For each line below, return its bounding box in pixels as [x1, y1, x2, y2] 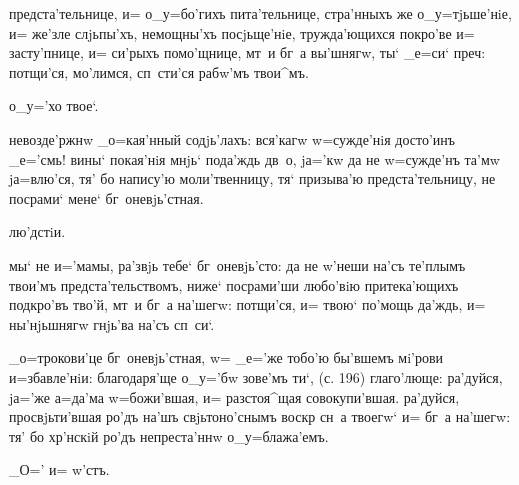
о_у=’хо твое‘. [9, 95, 99, 116]
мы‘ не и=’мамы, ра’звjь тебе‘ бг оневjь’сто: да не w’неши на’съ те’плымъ [9, 254, 466, 275]
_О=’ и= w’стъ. [9, 459, 110, 480]
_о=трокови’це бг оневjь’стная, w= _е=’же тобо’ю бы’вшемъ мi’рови [9, 347, 444, 368]
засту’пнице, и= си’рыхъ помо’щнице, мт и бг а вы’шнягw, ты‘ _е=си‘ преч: [9, 42, 486, 63]
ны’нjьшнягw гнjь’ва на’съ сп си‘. [9, 313, 215, 334]
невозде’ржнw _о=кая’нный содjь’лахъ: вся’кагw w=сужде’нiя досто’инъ [9, 128, 456, 149]
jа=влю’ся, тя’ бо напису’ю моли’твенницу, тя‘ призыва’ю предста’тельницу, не [9, 168, 496, 189]
